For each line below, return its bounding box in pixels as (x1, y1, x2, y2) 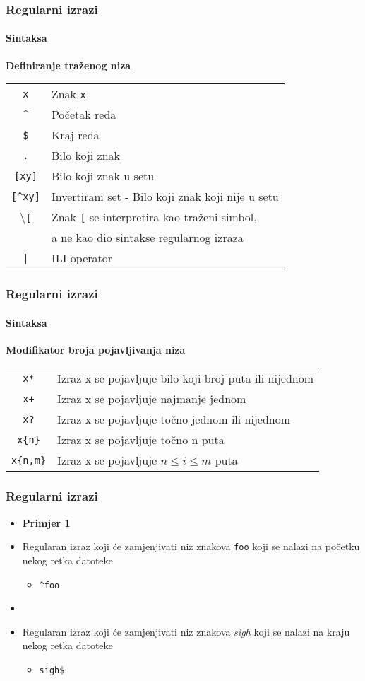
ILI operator (51, 250, 113, 267)
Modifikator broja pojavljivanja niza (6, 342, 186, 356)
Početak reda (51, 106, 116, 123)
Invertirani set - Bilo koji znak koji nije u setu (51, 188, 279, 205)
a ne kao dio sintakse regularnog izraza (51, 229, 244, 246)
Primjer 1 (22, 515, 71, 530)
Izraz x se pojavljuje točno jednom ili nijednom (57, 411, 291, 428)
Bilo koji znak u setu (51, 168, 155, 185)
